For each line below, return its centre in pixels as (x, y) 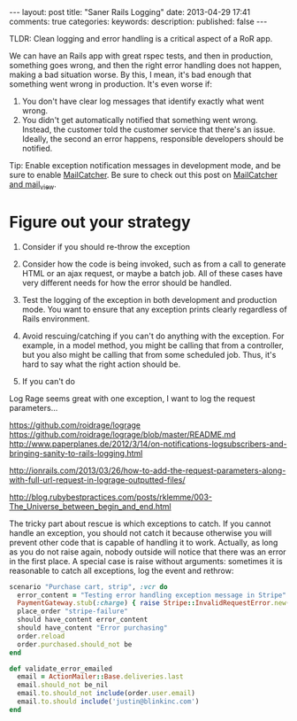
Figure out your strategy (100, 222)
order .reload (41, 636)
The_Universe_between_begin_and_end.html (91, 506)
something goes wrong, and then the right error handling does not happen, (145, 65)
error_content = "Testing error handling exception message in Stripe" (152, 595)
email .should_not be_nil (63, 685)
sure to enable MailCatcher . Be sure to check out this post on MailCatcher (144, 175)
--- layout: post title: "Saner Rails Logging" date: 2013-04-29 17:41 (129, 12)
